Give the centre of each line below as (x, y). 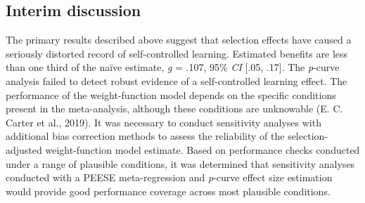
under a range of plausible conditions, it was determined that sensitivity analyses (180, 163)
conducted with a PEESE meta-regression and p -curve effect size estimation (169, 177)
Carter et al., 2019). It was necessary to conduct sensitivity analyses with (164, 122)
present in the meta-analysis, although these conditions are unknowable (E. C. (174, 109)
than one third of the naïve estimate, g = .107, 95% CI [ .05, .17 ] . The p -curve (173, 67)
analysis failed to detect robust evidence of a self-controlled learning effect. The (177, 80)
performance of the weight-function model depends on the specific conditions (171, 94)
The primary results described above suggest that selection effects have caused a (179, 40)
